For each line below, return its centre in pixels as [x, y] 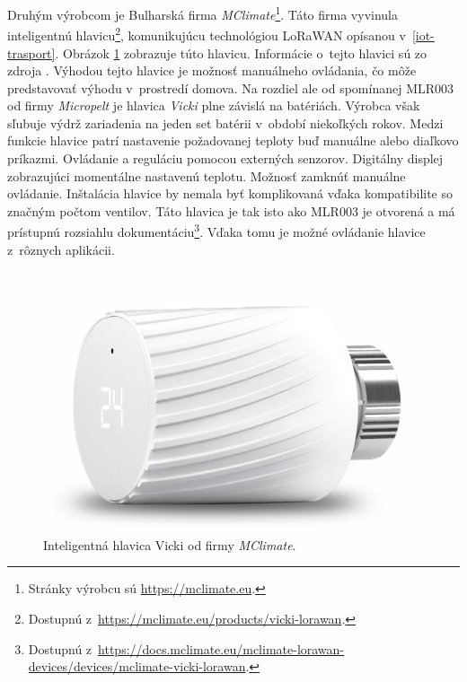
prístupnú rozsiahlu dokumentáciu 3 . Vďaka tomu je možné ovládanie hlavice [216, 231]
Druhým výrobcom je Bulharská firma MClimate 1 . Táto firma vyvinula [203, 13]
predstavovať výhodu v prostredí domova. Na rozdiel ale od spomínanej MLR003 [231, 87]
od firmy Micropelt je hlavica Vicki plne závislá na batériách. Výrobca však [214, 105]
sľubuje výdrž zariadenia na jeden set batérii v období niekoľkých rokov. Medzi [225, 122]
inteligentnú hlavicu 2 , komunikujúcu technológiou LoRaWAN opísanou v [207, 34]
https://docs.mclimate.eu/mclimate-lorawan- [221, 648]
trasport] [31, 52]
